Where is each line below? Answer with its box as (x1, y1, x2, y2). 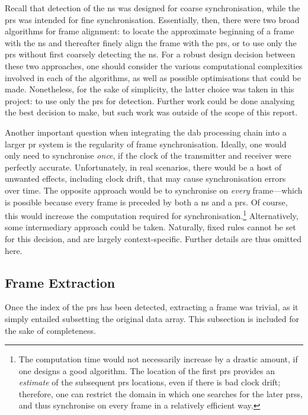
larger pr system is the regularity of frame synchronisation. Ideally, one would (5, 137, 287, 150)
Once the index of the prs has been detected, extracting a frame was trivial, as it (5, 301, 299, 313)
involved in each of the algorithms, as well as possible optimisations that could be (5, 71, 301, 83)
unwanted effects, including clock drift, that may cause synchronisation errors (5, 172, 286, 185)
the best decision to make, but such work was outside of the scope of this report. (5, 106, 298, 118)
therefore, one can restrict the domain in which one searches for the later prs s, (18, 387, 303, 400)
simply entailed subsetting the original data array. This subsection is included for (5, 312, 299, 324)
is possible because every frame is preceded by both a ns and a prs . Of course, (5, 195, 288, 208)
